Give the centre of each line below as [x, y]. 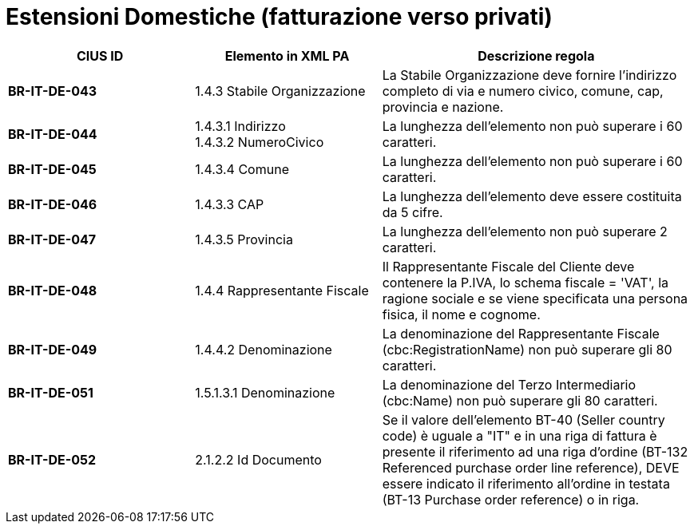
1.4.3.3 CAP [230, 204]
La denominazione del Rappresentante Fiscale [521, 333]
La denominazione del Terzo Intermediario [509, 384]
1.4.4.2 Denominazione [264, 349]
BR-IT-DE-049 [53, 349]
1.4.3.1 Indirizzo [240, 126]
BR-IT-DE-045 [52, 169]
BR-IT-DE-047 [52, 239]
